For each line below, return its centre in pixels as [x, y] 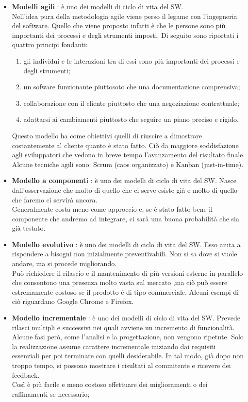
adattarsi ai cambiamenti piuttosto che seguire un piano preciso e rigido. [131, 119]
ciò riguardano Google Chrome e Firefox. [73, 301]
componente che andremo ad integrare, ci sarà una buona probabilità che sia [125, 218]
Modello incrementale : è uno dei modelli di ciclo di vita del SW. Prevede [126, 318]
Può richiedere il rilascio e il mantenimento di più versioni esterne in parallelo [127, 273]
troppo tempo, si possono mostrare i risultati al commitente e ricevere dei [121, 365]
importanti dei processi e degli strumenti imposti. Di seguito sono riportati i [125, 35]
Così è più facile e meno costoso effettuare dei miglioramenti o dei [110, 384]
